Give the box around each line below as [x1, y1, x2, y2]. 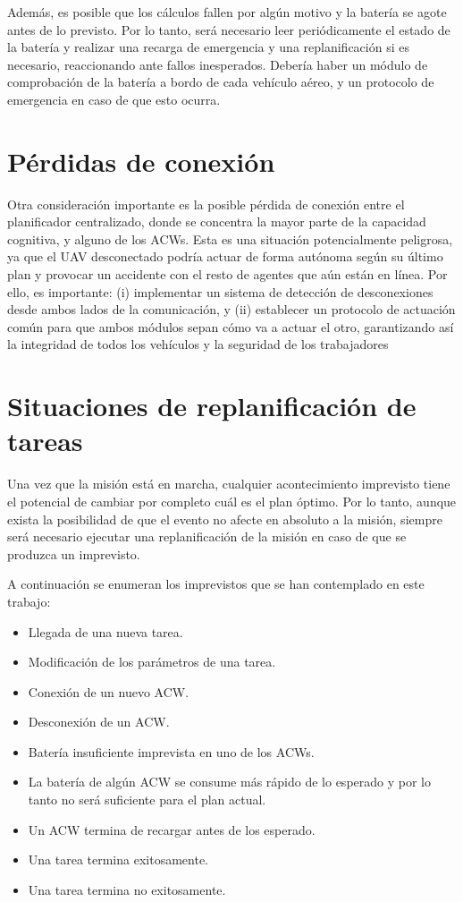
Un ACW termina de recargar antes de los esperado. [28, 820, 316, 838]
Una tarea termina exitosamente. [28, 850, 208, 869]
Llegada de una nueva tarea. [28, 622, 183, 641]
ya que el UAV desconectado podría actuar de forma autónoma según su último [7, 247, 443, 266]
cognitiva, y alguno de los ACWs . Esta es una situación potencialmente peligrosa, [7, 229, 453, 248]
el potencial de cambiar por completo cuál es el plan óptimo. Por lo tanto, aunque [7, 491, 457, 510]
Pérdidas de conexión [7, 142, 275, 179]
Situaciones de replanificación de [7, 387, 417, 424]
